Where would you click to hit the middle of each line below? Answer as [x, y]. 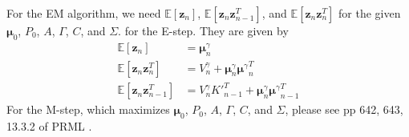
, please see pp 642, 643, [344, 109]
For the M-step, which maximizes [88, 109]
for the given [370, 13]
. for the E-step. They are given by [203, 30]
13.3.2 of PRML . [49, 125]
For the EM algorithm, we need [84, 13]
